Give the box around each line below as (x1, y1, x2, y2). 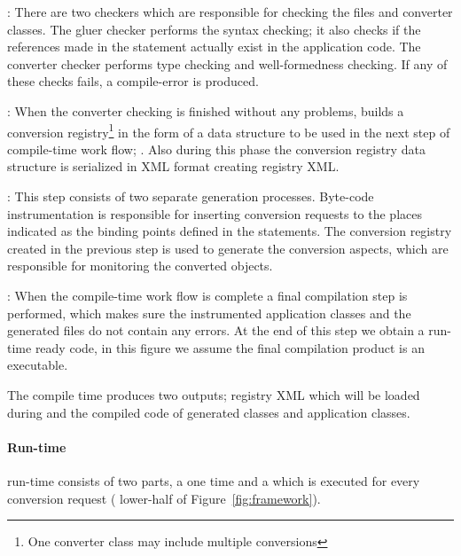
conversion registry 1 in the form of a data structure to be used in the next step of (7, 120, 450, 141)
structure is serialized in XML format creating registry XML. (7, 157, 340, 176)
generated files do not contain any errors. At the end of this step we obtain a (7, 321, 425, 340)
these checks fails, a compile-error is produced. (7, 72, 259, 90)
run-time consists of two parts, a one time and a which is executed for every (7, 471, 420, 489)
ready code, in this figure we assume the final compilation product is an (35, 338, 425, 356)
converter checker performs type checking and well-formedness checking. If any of (7, 54, 448, 73)
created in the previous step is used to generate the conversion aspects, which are (7, 239, 449, 257)
